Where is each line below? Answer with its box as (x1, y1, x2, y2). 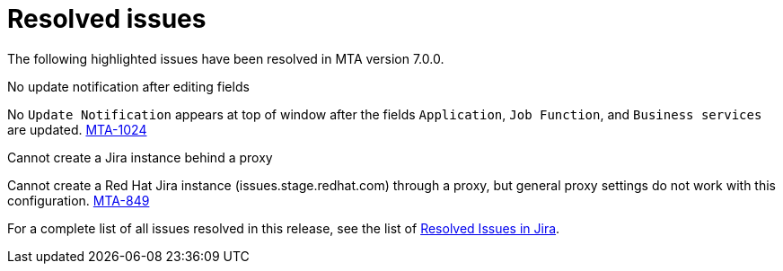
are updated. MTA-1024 (7, 121, 147, 137)
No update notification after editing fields (7, 78, 250, 94)
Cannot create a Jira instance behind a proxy (7, 149, 273, 165)
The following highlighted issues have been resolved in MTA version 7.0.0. (7, 50, 444, 66)
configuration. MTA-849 (7, 192, 150, 208)
